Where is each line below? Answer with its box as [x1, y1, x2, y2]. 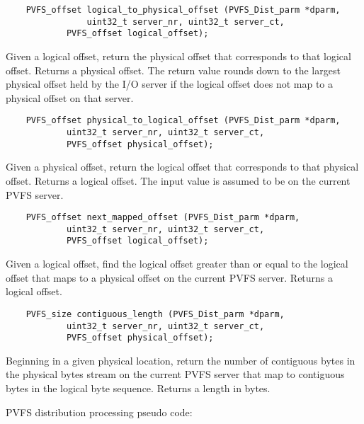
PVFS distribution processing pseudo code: [6, 404, 193, 419]
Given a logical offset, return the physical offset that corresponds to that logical [6, 48, 351, 63]
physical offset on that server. [6, 90, 134, 105]
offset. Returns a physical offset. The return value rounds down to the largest [6, 62, 341, 77]
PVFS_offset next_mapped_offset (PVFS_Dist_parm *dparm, [25, 212, 300, 223]
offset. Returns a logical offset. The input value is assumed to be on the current [6, 173, 351, 188]
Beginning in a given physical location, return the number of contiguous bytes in [6, 353, 356, 367]
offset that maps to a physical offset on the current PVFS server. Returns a [6, 270, 334, 285]
